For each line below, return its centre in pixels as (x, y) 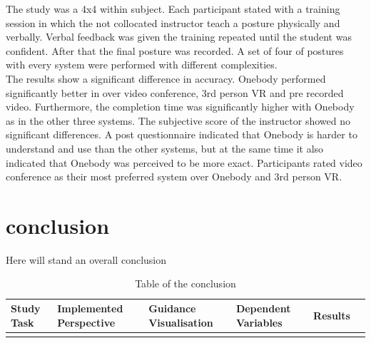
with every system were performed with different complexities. (142, 65)
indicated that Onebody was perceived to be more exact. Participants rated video (184, 162)
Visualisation (181, 322)
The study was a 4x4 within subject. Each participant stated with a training (173, 9)
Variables (259, 322)
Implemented (90, 308)
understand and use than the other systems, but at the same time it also (165, 148)
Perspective (86, 322)
